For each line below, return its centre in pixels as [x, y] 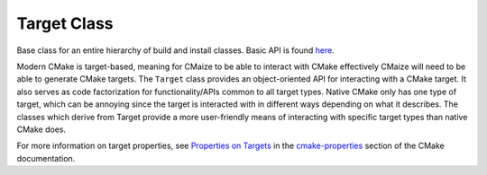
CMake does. [41, 129]
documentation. [46, 158]
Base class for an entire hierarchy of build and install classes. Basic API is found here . [176, 50]
